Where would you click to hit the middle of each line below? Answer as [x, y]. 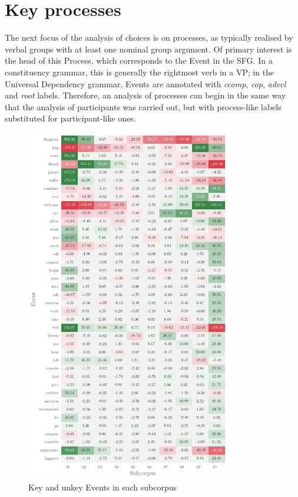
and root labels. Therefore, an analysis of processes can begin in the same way [145, 95]
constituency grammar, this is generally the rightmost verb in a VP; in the [140, 72]
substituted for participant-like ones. [70, 118]
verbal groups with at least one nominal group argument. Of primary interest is [148, 49]
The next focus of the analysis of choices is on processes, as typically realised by [149, 37]
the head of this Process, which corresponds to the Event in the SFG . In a [139, 60]
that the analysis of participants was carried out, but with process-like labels [143, 106]
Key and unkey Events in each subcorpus [103, 487]
